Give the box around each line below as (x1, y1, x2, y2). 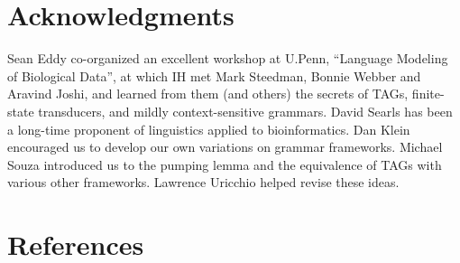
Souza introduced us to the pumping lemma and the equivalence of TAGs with (7, 155, 442, 174)
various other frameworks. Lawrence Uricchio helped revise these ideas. (7, 173, 400, 192)
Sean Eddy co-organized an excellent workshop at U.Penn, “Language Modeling (7, 49, 448, 68)
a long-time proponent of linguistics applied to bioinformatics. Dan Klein (7, 119, 410, 138)
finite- (411, 84, 445, 103)
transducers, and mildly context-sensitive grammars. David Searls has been (38, 101, 453, 120)
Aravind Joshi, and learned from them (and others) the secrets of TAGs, (7, 84, 409, 103)
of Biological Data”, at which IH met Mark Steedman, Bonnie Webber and (7, 66, 421, 85)
